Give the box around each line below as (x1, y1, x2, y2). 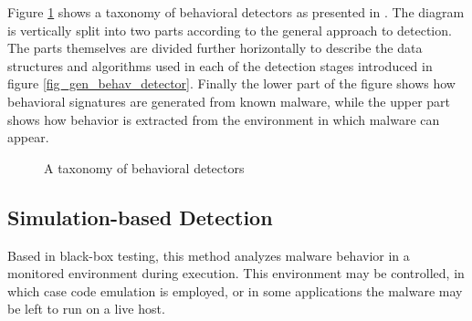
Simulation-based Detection (7, 202, 273, 231)
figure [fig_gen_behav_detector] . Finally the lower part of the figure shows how (7, 74, 456, 93)
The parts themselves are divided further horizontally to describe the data (7, 38, 423, 57)
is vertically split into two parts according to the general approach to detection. (7, 20, 452, 39)
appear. (7, 128, 49, 147)
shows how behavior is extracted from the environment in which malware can (7, 109, 440, 129)
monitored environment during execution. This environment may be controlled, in (7, 264, 465, 283)
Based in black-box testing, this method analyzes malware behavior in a (7, 245, 410, 264)
